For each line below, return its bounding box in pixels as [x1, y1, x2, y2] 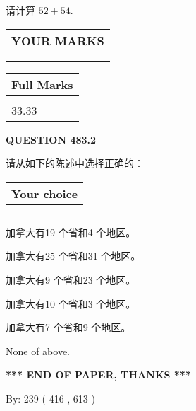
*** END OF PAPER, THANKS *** [6, 367, 191, 382]
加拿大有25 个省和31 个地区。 [6, 248, 141, 263]
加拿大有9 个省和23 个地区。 [6, 272, 136, 286]
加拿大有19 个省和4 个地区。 [6, 224, 136, 239]
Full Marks [11, 76, 73, 93]
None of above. [6, 343, 70, 358]
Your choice [11, 185, 78, 202]
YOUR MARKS [11, 32, 104, 49]
